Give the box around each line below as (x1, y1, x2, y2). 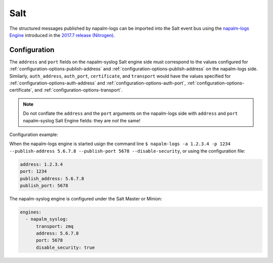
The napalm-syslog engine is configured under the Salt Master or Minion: (9, 195, 162, 202)
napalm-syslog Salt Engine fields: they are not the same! (23, 117, 141, 123)
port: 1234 (20, 168, 47, 174)
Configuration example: (9, 131, 58, 138)
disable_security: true (36, 244, 95, 250)
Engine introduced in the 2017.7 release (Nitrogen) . (9, 32, 115, 38)
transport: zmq (36, 223, 74, 229)
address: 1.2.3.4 (20, 161, 63, 167)
